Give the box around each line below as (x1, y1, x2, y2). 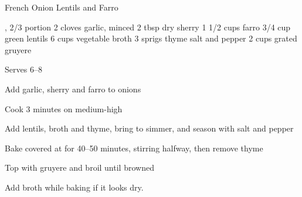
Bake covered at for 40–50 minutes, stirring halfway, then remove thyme (5, 141, 263, 154)
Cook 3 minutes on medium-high (5, 102, 123, 115)
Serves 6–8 (5, 63, 42, 75)
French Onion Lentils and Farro (5, 1, 118, 13)
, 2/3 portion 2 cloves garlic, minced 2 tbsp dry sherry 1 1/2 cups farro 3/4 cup (5, 20, 291, 33)
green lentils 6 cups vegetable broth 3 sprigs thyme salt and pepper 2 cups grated (5, 32, 297, 44)
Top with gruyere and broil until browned (5, 161, 154, 174)
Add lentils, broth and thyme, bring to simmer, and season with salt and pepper (5, 122, 294, 134)
